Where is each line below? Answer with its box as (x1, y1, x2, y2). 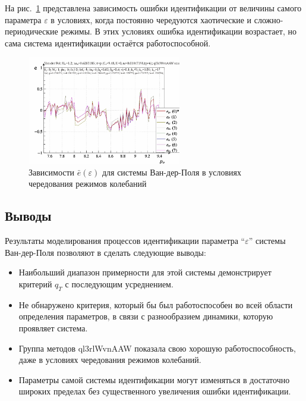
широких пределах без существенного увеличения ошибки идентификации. (18, 385, 291, 397)
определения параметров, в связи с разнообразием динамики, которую (18, 310, 273, 322)
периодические (5, 25, 58, 37)
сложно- (254, 13, 283, 26)
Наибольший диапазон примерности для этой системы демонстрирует (18, 266, 272, 278)
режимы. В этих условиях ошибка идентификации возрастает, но (61, 25, 296, 37)
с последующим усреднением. (65, 278, 173, 290)
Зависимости (29, 165, 75, 178)
